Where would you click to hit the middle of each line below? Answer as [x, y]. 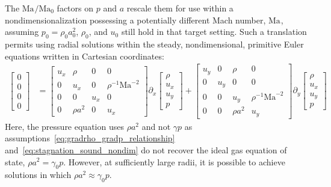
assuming [22, 32]
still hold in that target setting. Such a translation [214, 32]
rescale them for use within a [180, 8]
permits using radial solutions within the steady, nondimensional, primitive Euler [154, 44]
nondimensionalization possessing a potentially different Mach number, [135, 20]
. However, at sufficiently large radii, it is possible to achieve [174, 161]
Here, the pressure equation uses [64, 126]
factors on [75, 8]
